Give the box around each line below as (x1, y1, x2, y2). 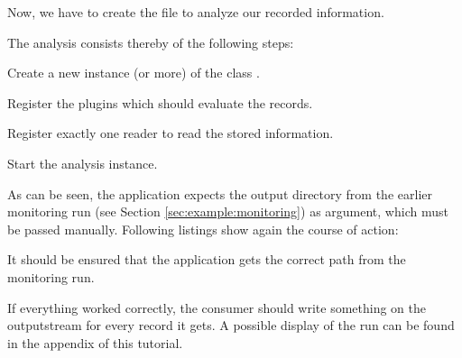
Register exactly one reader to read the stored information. (7, 124, 334, 142)
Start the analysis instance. (7, 153, 158, 172)
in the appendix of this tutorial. (7, 333, 183, 352)
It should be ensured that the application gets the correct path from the (7, 250, 406, 269)
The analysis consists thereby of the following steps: (7, 32, 294, 51)
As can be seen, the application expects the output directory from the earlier (7, 184, 432, 203)
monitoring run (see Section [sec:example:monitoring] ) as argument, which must (7, 202, 448, 221)
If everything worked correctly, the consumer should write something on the (7, 298, 427, 317)
